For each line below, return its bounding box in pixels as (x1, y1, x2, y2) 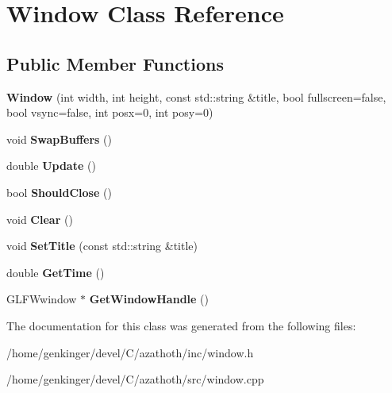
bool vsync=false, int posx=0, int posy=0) (6, 104, 213, 121)
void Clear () (6, 210, 73, 227)
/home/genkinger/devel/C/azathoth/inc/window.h (6, 344, 254, 360)
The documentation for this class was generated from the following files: (6, 317, 356, 333)
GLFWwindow (6, 291, 77, 307)
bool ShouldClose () (6, 183, 112, 200)
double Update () (6, 157, 96, 174)
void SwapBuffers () (6, 130, 112, 147)
